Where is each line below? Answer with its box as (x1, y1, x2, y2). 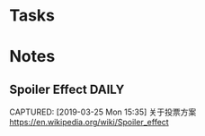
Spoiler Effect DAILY (9, 81, 125, 97)
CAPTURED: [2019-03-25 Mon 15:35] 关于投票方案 (9, 106, 197, 117)
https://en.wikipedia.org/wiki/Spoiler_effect (9, 117, 169, 128)
